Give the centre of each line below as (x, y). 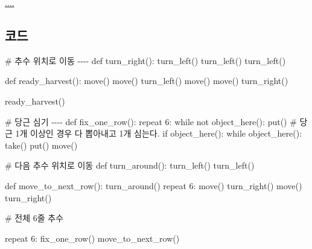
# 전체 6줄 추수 (34, 218)
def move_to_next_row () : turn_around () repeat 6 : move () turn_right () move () (154, 185)
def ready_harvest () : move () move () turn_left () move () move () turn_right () (147, 81)
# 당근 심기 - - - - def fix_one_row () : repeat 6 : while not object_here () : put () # (151, 121)
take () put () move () (41, 145)
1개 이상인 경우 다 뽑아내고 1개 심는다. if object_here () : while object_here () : (159, 133)
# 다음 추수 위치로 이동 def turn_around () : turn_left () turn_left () (130, 165)
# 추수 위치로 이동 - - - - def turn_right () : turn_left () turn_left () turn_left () (145, 60)
